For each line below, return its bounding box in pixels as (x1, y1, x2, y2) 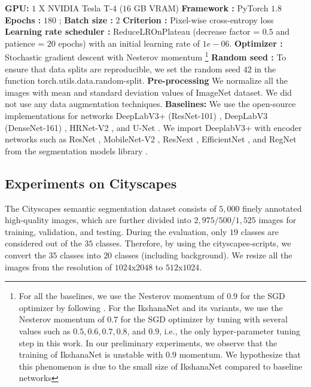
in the (254, 62, 276, 75)
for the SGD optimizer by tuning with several (120, 313, 288, 325)
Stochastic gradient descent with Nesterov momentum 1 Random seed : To (5, 49, 286, 63)
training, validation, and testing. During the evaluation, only (5, 225, 227, 237)
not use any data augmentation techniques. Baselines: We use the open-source (5, 97, 296, 110)
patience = (5, 36, 45, 49)
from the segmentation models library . (5, 144, 148, 157)
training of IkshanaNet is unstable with (19, 348, 163, 361)
